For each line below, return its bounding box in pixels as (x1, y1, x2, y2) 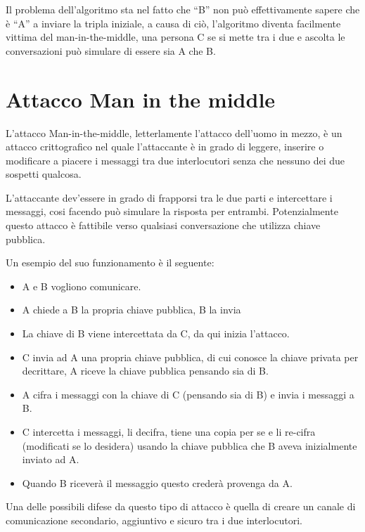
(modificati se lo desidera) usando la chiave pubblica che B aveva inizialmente (22, 438, 357, 453)
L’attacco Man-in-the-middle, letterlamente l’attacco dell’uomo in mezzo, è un (6, 125, 342, 140)
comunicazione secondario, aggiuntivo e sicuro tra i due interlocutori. (6, 512, 302, 527)
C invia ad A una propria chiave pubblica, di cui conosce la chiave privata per (22, 349, 359, 364)
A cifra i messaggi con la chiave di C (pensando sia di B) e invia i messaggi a (22, 387, 354, 401)
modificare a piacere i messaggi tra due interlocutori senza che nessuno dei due (6, 153, 345, 167)
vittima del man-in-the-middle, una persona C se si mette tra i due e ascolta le (6, 30, 345, 44)
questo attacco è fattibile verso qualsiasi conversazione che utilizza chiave (6, 218, 321, 233)
